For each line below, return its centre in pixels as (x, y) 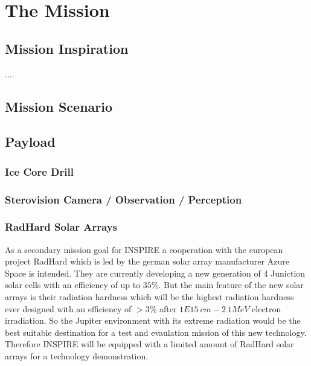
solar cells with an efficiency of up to (73, 285)
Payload (30, 142)
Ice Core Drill (39, 171)
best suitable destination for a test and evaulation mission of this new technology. (156, 332)
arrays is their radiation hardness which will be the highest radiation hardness (149, 297)
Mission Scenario (59, 106)
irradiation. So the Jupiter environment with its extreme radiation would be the (153, 320)
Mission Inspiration (67, 48)
